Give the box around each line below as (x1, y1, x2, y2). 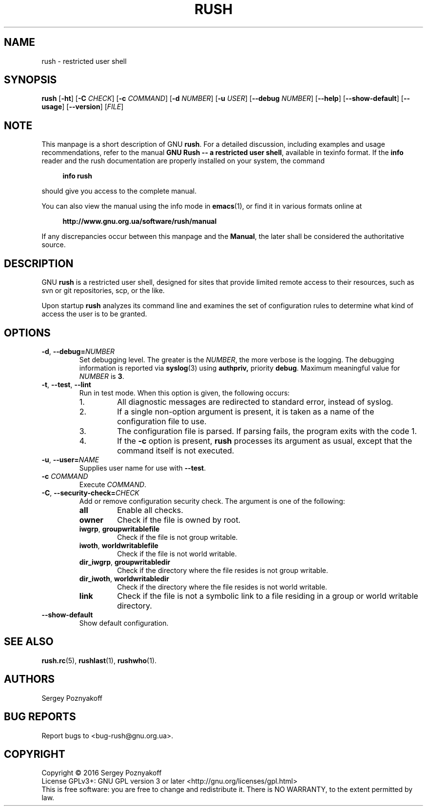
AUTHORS (4, 673, 55, 686)
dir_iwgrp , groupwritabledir (79, 557, 171, 566)
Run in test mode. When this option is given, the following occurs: (79, 388, 290, 397)
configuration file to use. (117, 416, 207, 426)
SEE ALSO (4, 635, 54, 648)
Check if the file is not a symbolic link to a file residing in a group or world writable (117, 591, 418, 601)
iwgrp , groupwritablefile (79, 524, 160, 533)
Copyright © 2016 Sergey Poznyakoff (41, 769, 162, 777)
